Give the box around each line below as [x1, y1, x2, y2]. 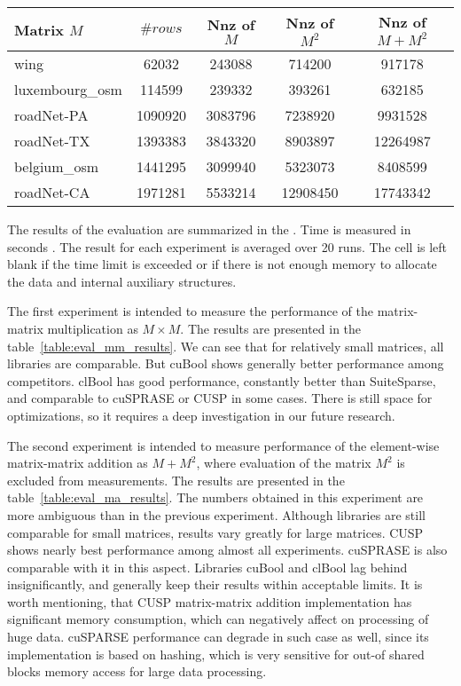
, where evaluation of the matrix [196, 453, 371, 472]
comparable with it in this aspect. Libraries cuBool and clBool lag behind [7, 557, 408, 576]
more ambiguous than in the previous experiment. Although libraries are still [7, 505, 426, 524]
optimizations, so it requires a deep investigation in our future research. [7, 406, 395, 424]
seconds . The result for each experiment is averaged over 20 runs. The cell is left [7, 237, 448, 256]
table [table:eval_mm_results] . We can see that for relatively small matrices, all [7, 336, 444, 355]
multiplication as [47, 319, 138, 337]
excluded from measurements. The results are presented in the [7, 470, 345, 489]
